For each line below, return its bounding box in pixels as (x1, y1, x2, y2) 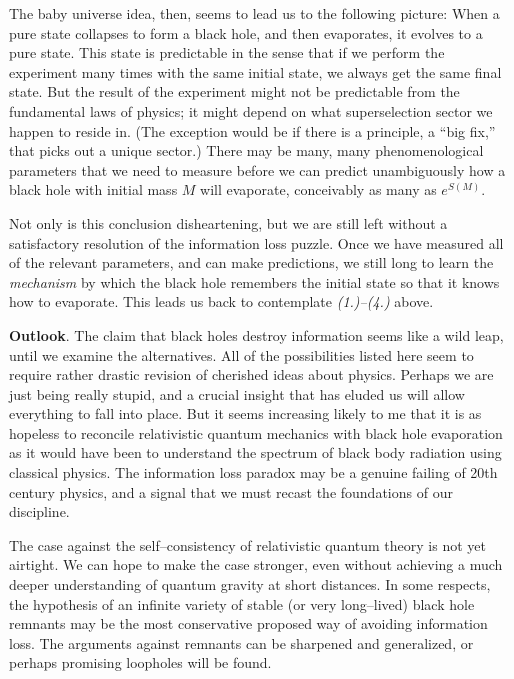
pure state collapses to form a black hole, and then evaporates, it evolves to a (9, 22, 483, 43)
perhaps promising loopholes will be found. (9, 652, 272, 673)
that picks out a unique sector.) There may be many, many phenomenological (9, 140, 484, 161)
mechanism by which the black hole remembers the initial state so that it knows (9, 271, 500, 292)
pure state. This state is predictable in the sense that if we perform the (9, 42, 445, 63)
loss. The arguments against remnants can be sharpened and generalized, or (9, 632, 474, 653)
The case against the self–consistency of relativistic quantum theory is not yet (9, 534, 486, 555)
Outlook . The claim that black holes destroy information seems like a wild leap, (9, 324, 504, 345)
